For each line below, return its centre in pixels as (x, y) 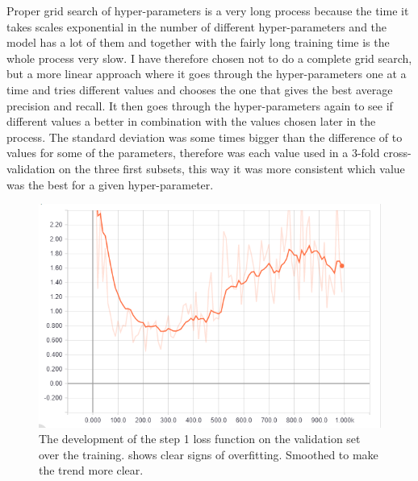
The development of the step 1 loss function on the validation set (200, 439)
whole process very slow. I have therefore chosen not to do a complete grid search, (209, 58)
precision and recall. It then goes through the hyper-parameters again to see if (200, 105)
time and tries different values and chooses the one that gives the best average (200, 89)
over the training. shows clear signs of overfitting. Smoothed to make (209, 454)
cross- (397, 153)
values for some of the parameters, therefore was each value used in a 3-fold (193, 153)
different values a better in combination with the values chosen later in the (191, 121)
